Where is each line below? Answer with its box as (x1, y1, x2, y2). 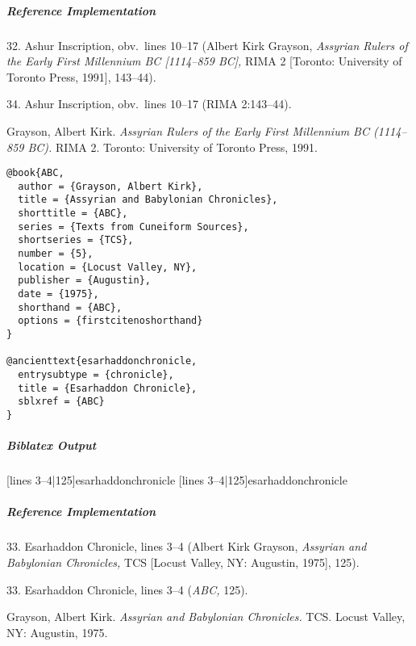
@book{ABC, (6, 167, 64, 179)
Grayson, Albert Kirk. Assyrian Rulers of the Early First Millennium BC (6, 122, 369, 139)
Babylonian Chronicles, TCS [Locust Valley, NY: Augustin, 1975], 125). (6, 553, 360, 570)
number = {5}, (18, 248, 94, 260)
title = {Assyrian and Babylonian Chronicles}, (18, 194, 278, 206)
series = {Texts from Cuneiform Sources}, (18, 220, 249, 233)
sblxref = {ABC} (18, 396, 105, 408)
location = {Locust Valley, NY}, (18, 261, 198, 273)
